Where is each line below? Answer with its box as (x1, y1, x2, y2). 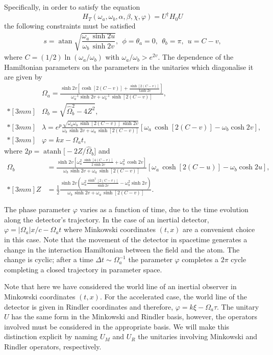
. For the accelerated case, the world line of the (100, 291, 247, 302)
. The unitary (217, 301, 259, 312)
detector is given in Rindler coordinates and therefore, (4, 301, 173, 312)
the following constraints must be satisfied (4, 20, 136, 31)
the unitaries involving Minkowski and (138, 331, 258, 342)
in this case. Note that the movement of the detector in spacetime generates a (4, 234, 247, 245)
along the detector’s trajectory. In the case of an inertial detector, (4, 214, 209, 224)
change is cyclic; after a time (4, 254, 93, 265)
